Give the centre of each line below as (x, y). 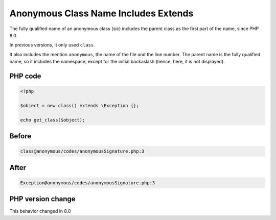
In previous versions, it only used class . (52, 45)
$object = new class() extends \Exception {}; (79, 105)
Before (20, 136)
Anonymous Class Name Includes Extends (101, 13)
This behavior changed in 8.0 (40, 211)
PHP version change (43, 199)
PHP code (25, 76)
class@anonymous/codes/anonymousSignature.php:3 (82, 151)
